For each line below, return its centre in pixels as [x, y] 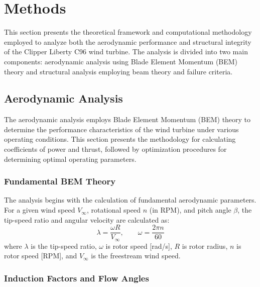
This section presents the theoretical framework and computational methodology [128, 32]
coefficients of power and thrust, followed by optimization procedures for [115, 149]
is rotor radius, [205, 246]
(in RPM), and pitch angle [190, 210]
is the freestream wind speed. [136, 256]
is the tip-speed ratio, [64, 246]
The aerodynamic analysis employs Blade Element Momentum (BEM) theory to [127, 119]
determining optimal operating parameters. [70, 159]
